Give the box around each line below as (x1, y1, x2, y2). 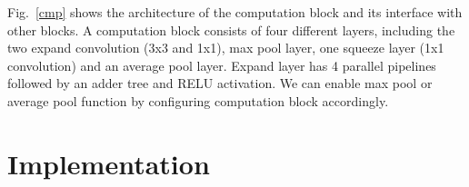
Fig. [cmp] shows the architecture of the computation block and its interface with (7, 3, 463, 21)
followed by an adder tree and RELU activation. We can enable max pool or (7, 74, 433, 93)
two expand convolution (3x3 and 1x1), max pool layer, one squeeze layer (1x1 (7, 38, 444, 57)
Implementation (7, 144, 210, 182)
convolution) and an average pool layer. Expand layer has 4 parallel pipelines (7, 55, 436, 74)
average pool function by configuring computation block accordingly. (7, 91, 389, 110)
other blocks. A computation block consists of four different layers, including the (7, 20, 455, 39)
